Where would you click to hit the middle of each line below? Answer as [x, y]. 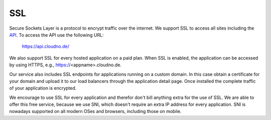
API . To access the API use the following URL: [56, 35]
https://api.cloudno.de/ [46, 46]
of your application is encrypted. [43, 88]
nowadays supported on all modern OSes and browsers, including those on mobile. [95, 111]
